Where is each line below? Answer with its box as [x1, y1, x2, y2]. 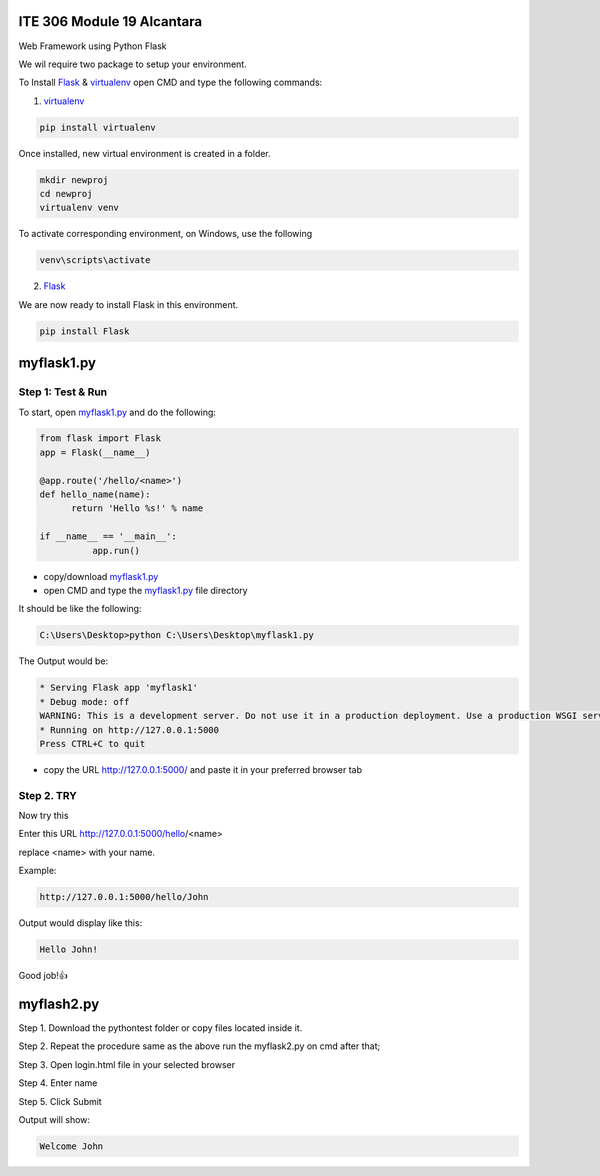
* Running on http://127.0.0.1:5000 [39, 724, 220, 735]
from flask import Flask [39, 433, 162, 444]
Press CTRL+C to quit [39, 738, 146, 749]
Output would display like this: [18, 917, 143, 929]
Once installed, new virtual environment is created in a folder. [18, 147, 272, 159]
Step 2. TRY [18, 788, 77, 802]
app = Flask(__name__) [39, 446, 151, 458]
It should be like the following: [18, 603, 142, 615]
